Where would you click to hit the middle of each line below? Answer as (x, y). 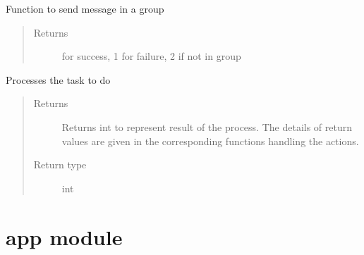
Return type (60, 164)
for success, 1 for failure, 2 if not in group (151, 56)
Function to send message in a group (85, 8)
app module (64, 236)
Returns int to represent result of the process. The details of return (207, 126)
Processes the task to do (58, 79)
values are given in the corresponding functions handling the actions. (210, 141)
